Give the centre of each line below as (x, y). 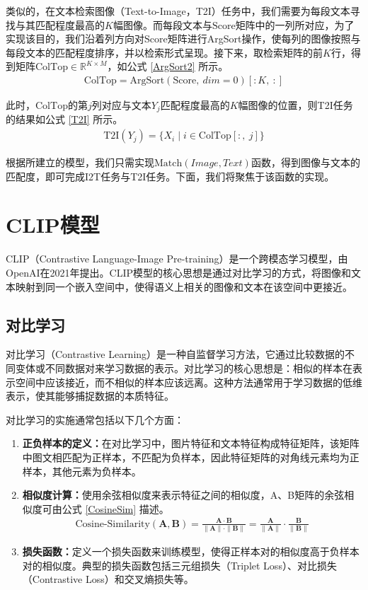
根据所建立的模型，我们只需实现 (80, 162)
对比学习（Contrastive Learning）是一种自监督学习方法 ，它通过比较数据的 (176, 354)
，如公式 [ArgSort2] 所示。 (168, 66)
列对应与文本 (121, 105)
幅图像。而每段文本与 (162, 24)
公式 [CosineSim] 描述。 (115, 508)
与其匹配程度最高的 (60, 24)
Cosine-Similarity (113, 524)
